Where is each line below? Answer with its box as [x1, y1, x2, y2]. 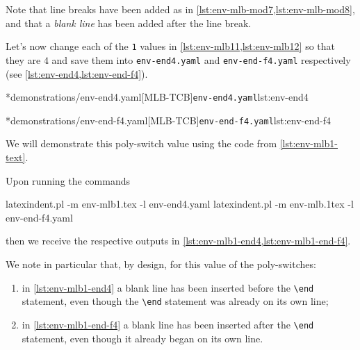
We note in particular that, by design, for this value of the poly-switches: [6, 256, 316, 271]
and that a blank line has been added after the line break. [6, 15, 252, 30]
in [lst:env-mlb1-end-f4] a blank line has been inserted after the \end [22, 317, 314, 331]
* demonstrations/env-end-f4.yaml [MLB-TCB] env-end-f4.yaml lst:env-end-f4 [6, 112, 331, 127]
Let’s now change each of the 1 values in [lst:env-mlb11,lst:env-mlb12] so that [6, 39, 336, 53]
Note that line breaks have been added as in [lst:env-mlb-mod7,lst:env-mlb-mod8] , [6, 2, 355, 16]
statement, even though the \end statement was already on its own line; [22, 294, 329, 308]
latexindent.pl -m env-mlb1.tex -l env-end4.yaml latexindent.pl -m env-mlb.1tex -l [6, 197, 354, 211]
